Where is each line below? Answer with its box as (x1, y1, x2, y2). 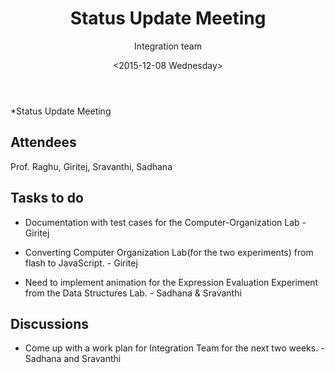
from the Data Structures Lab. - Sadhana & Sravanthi (24, 287, 242, 299)
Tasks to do (10, 190, 84, 207)
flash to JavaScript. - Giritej (24, 257, 138, 269)
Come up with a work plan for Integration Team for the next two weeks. (24, 342, 319, 354)
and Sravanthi (63, 353, 122, 365)
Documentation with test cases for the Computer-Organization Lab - (24, 216, 307, 228)
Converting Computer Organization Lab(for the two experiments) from (24, 246, 314, 258)
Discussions (10, 315, 89, 332)
